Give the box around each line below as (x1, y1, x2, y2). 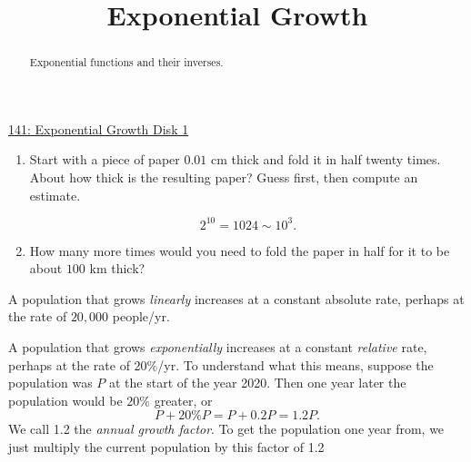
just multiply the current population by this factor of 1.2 (8, 437, 325, 457)
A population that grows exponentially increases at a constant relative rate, (8, 338, 427, 357)
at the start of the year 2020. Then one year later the (108, 373, 406, 392)
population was (8, 373, 93, 392)
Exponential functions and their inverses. (29, 54, 224, 70)
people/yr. (112, 307, 170, 326)
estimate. (29, 185, 81, 204)
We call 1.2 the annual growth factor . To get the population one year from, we (8, 419, 445, 438)
